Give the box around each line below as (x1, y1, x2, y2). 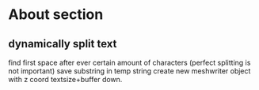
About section (8, 6, 104, 24)
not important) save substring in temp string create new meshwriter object (8, 66, 251, 76)
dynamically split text (8, 37, 117, 51)
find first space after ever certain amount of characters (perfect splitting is (8, 58, 251, 67)
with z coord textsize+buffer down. (8, 75, 123, 84)
